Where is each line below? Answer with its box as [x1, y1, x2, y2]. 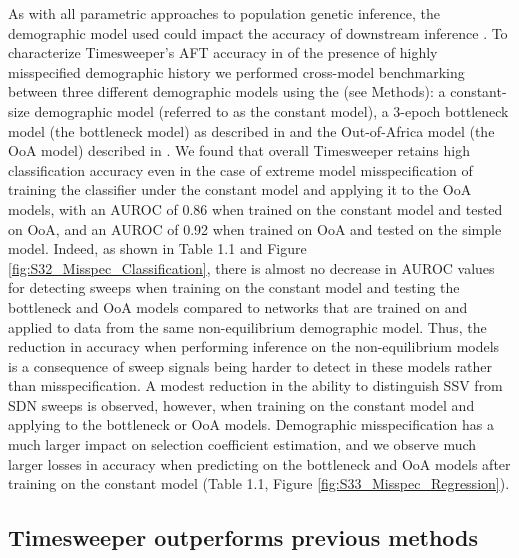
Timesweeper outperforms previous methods [8, 522, 479, 553]
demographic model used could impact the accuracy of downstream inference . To [8, 22, 508, 43]
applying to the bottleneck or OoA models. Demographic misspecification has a [8, 414, 494, 435]
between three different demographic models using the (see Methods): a [8, 81, 446, 102]
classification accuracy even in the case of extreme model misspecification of [8, 159, 473, 180]
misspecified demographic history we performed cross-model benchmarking [8, 61, 465, 82]
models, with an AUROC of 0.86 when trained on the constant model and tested [8, 198, 503, 219]
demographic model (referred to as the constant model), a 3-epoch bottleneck [34, 100, 509, 121]
